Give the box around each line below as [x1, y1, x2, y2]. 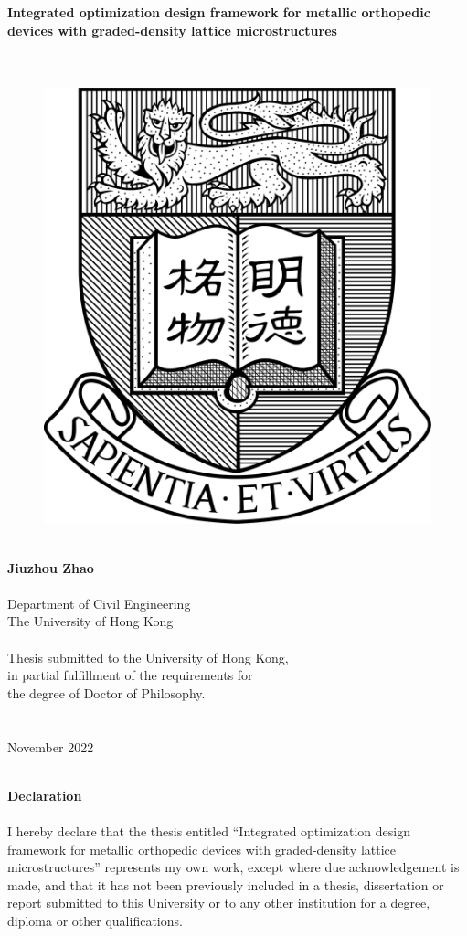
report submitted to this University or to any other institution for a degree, [7, 893, 430, 912]
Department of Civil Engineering [7, 593, 191, 612]
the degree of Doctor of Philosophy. [7, 683, 206, 702]
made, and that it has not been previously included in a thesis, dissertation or [7, 875, 444, 894]
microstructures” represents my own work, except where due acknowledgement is [7, 857, 460, 877]
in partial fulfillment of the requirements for [7, 665, 253, 685]
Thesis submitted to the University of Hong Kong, [7, 647, 289, 666]
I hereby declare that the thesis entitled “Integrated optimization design [7, 821, 410, 840]
